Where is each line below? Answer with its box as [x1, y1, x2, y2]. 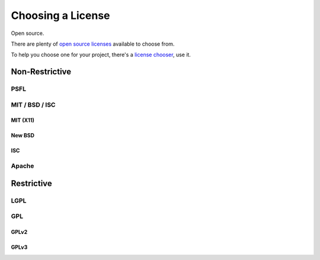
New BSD [11, 132, 35, 139]
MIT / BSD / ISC [11, 101, 56, 109]
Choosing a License [11, 9, 110, 22]
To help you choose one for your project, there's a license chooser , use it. [11, 51, 191, 59]
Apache [11, 162, 34, 170]
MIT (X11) [11, 117, 35, 124]
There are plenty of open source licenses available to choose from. [11, 40, 175, 47]
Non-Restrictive [11, 67, 72, 77]
